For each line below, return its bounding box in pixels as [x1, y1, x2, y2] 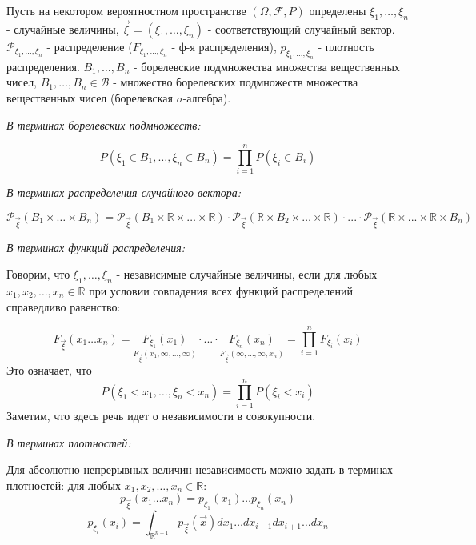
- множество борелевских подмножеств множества [113, 74, 358, 90]
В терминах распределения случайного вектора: [6, 184, 242, 201]
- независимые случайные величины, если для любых [116, 266, 378, 283]
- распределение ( [46, 38, 133, 55]
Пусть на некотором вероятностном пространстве [6, 2, 246, 18]
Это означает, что [6, 362, 92, 379]
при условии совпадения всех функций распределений [89, 283, 354, 299]
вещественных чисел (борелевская [6, 89, 173, 106]
